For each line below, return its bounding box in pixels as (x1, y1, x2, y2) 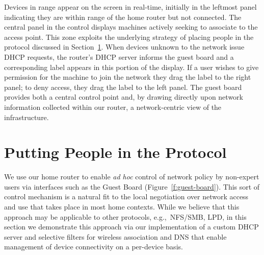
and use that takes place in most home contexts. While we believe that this (4, 201, 240, 212)
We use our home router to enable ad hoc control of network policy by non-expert (4, 171, 259, 182)
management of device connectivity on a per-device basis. (4, 241, 183, 252)
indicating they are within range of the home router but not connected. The (4, 11, 242, 22)
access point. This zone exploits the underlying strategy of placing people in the (4, 31, 254, 42)
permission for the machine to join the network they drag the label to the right (4, 72, 251, 82)
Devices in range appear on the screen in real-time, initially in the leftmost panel (4, 2, 257, 12)
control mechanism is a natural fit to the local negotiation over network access (4, 191, 249, 202)
